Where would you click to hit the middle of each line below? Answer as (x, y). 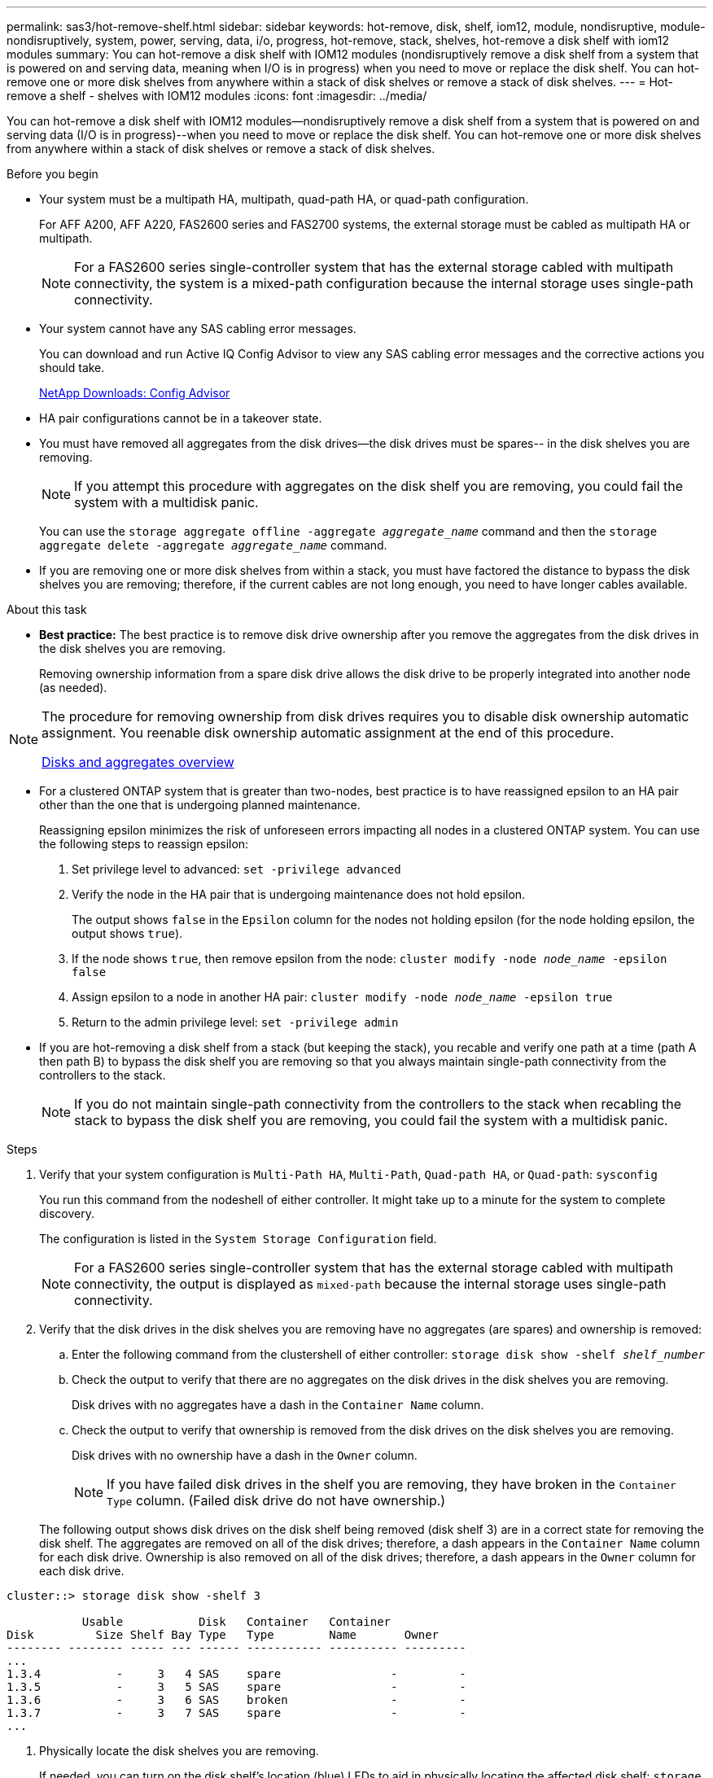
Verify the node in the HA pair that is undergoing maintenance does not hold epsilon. (299, 894)
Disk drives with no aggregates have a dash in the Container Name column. (278, 1405)
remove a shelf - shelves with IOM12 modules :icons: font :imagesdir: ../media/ (217, 96)
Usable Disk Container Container (236, 1622)
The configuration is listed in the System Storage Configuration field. (238, 1239)
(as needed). (73, 688)
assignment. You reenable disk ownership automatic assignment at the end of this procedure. (328, 733)
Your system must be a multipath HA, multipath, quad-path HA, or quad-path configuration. (284, 199)
